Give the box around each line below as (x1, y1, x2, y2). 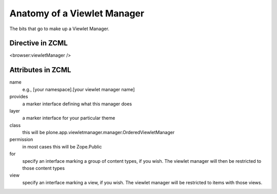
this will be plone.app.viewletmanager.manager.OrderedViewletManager (22, 130, 175, 136)
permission (9, 136, 33, 143)
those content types (22, 165, 65, 171)
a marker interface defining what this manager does (22, 100, 132, 107)
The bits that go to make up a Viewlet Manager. (9, 26, 110, 32)
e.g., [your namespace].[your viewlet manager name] (22, 86, 135, 92)
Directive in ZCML (9, 39, 68, 48)
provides (9, 94, 28, 100)
